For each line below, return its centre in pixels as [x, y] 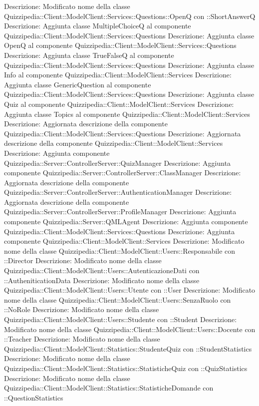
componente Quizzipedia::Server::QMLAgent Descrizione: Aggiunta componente [126, 221]
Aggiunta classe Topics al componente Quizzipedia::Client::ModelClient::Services [127, 114]
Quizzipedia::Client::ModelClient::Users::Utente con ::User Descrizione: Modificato [130, 290]
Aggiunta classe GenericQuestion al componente [78, 84]
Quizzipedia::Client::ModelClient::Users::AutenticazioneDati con [102, 270]
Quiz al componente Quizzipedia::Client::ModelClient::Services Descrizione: [119, 104]
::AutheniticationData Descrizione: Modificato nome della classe [102, 280]
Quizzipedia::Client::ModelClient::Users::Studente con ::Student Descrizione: [121, 319]
